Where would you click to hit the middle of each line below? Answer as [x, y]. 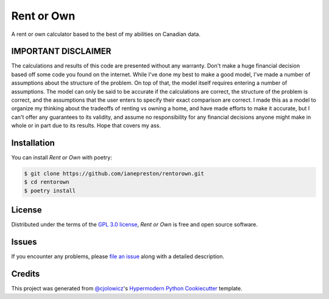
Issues [24, 242]
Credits [26, 274]
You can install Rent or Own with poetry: [62, 158]
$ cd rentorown [47, 182]
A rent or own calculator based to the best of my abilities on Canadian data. [106, 34]
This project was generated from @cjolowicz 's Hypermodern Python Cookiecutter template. [127, 289]
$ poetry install [50, 191]
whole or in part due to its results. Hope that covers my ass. [86, 125]
